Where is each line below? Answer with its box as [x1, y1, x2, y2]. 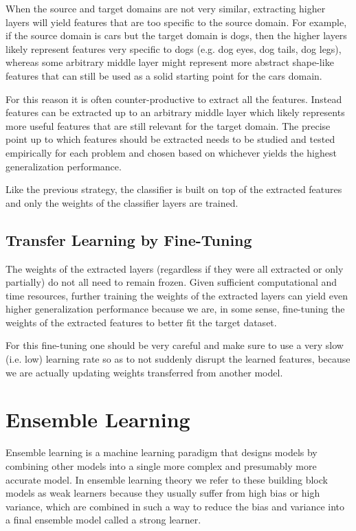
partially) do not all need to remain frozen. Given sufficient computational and [5, 275, 337, 289]
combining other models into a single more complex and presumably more [5, 458, 317, 473]
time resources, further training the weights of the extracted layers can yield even [5, 288, 348, 302]
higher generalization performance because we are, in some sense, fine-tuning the [5, 302, 345, 316]
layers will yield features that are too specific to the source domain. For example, [5, 14, 347, 29]
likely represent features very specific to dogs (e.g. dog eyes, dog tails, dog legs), [5, 41, 342, 56]
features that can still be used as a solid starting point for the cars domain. [5, 68, 322, 82]
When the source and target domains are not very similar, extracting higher [5, 1, 326, 15]
